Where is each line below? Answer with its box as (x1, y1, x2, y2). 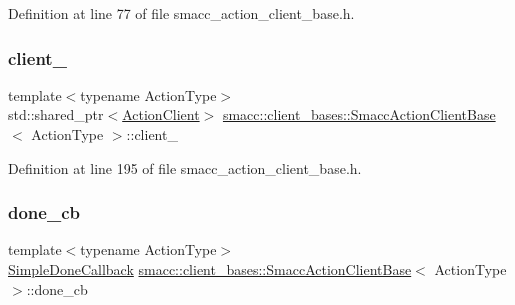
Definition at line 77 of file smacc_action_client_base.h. (8, 3, 355, 23)
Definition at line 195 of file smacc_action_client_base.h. (8, 157, 362, 178)
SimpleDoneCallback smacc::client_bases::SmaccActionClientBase (8, 259, 412, 279)
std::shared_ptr (8, 104, 104, 125)
